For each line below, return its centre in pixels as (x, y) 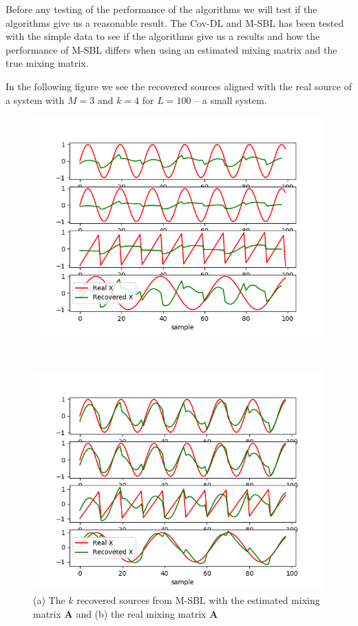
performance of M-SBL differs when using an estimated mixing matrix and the (171, 49)
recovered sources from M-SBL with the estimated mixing (198, 599)
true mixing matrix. (47, 63)
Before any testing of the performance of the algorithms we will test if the (161, 9)
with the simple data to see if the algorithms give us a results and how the (163, 36)
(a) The (49, 599)
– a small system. (231, 100)
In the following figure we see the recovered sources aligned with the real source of (179, 86)
